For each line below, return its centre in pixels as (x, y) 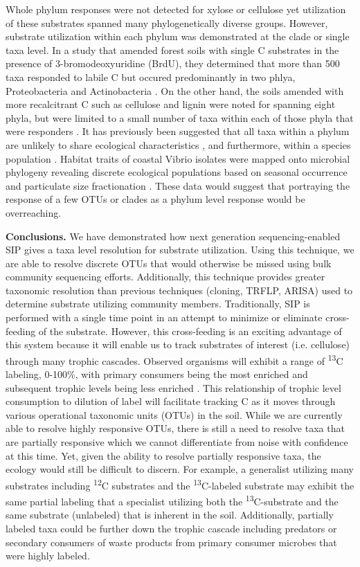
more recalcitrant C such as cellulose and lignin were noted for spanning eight (171, 104)
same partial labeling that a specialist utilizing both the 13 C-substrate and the (172, 500)
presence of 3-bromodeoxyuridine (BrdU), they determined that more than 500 (173, 63)
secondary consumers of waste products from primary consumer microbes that (171, 542)
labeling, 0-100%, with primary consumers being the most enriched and (157, 374)
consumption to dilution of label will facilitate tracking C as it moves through (171, 401)
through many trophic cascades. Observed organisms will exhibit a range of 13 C (174, 359)
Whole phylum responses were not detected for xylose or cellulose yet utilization (176, 9)
